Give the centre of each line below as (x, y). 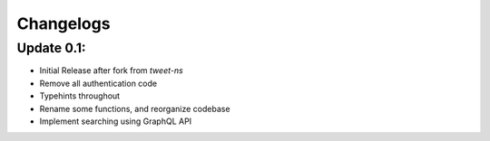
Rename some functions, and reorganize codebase (135, 108)
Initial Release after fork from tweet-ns (111, 70)
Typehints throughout (80, 96)
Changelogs (64, 23)
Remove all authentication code (98, 83)
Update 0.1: (51, 48)
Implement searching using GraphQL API (116, 121)
